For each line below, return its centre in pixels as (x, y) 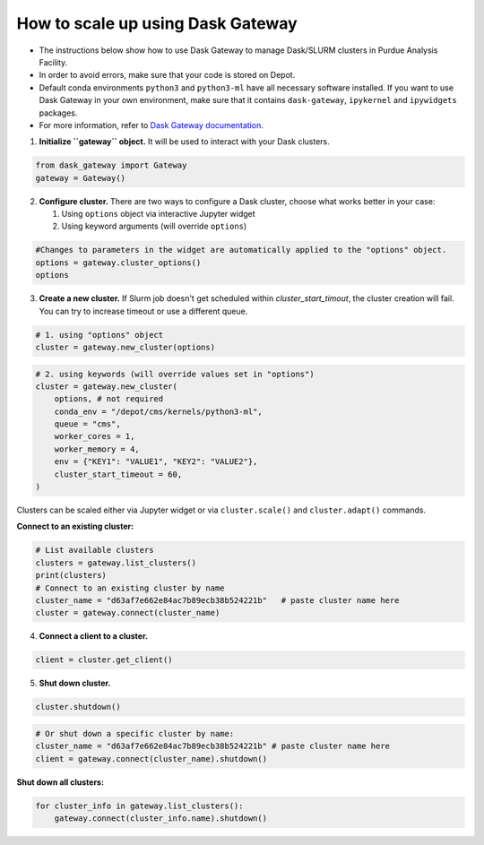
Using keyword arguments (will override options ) (154, 226)
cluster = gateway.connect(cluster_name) (128, 613)
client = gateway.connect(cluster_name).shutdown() (151, 759)
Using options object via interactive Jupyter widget (158, 214)
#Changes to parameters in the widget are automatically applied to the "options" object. (241, 250)
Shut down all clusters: (60, 782)
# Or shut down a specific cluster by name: (135, 733)
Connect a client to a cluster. (93, 636)
